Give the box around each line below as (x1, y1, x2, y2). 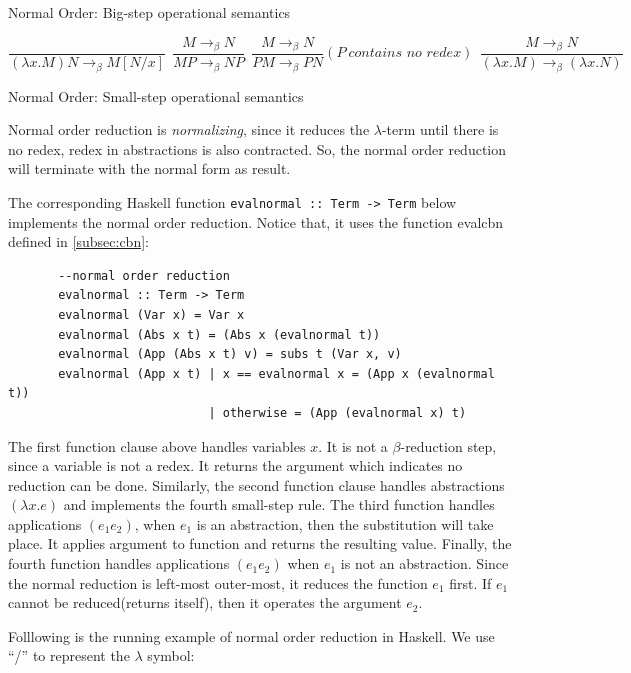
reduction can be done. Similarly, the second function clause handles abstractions (8, 474, 505, 495)
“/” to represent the (8, 645, 130, 666)
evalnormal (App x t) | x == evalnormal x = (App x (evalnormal (58, 366, 495, 381)
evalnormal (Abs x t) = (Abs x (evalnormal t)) (58, 327, 381, 342)
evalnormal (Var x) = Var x (58, 307, 245, 322)
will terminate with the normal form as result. (8, 158, 291, 179)
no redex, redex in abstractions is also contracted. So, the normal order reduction (8, 138, 507, 159)
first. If (449, 572, 492, 593)
